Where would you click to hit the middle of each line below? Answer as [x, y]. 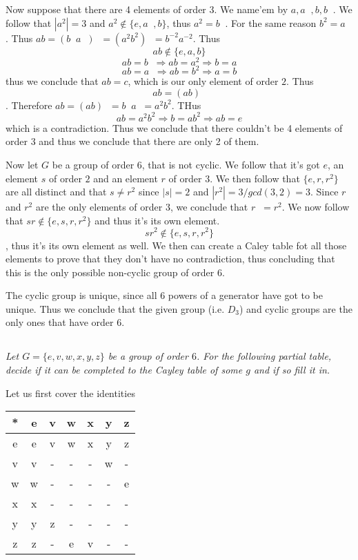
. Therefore [29, 105]
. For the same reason [271, 22]
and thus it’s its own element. [157, 220]
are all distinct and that [56, 192]
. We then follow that [255, 178]
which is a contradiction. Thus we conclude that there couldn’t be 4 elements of [174, 127]
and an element [126, 178]
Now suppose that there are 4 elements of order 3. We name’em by [147, 9]
